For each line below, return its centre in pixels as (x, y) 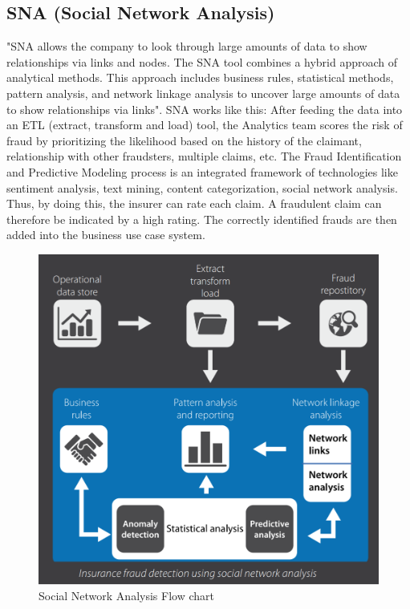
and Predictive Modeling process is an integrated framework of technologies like (202, 171)
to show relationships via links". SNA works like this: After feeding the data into (205, 109)
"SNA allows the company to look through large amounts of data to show (187, 46)
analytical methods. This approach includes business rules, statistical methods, (200, 77)
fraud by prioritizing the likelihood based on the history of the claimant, (184, 140)
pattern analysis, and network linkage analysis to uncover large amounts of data (203, 93)
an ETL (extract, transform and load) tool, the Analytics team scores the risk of (205, 125)
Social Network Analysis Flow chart (126, 596)
